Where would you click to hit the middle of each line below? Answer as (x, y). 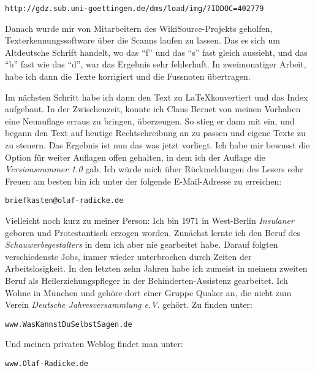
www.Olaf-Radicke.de (47, 364)
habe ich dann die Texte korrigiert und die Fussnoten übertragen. (128, 76)
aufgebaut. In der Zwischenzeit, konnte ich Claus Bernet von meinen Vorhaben (153, 109)
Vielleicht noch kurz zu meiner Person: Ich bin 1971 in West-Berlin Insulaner (150, 220)
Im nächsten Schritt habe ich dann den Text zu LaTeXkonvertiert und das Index (157, 97)
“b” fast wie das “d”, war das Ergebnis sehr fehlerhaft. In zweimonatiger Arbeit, (156, 64)
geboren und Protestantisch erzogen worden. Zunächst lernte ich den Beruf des (153, 232)
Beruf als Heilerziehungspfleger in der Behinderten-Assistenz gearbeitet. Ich (146, 280)
